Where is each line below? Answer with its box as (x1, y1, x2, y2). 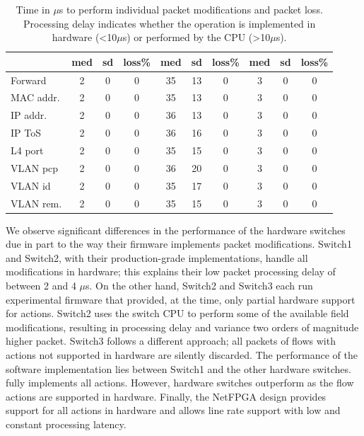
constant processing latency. (6, 416, 127, 431)
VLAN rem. (11, 195, 62, 210)
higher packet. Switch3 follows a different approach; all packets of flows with (6, 333, 336, 348)
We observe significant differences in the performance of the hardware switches (6, 222, 346, 237)
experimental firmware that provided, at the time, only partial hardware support (6, 292, 356, 306)
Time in (16, 2, 50, 16)
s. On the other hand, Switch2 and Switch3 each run (86, 278, 313, 292)
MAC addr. (11, 90, 60, 105)
